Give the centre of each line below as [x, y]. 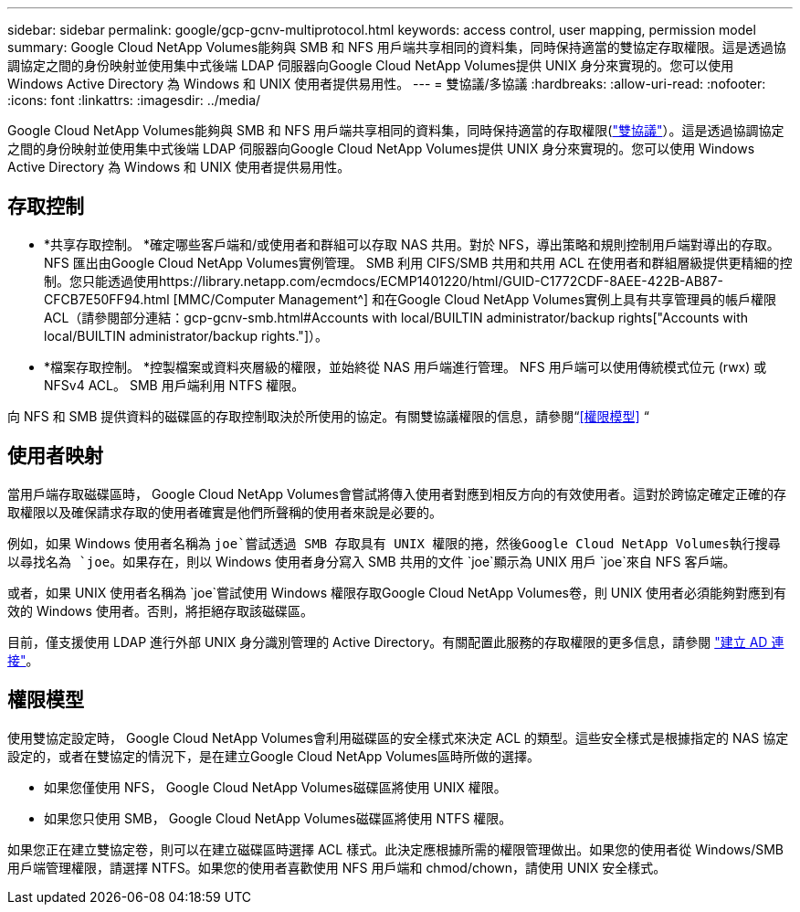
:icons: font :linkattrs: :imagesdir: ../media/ [134, 100]
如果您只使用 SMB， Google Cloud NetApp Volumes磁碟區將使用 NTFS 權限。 [278, 818]
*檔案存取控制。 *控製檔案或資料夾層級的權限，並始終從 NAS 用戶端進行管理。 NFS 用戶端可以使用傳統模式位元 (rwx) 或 [405, 366]
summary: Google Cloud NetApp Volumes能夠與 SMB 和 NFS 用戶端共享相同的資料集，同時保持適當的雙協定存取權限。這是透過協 [397, 47]
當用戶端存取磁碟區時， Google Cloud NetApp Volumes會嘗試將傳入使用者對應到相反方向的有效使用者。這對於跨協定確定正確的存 [397, 493]
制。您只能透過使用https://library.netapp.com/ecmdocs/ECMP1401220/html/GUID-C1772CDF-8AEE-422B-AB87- [384, 281]
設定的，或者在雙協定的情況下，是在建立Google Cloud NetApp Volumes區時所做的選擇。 [274, 756]
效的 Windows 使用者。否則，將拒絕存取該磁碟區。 [160, 610]
